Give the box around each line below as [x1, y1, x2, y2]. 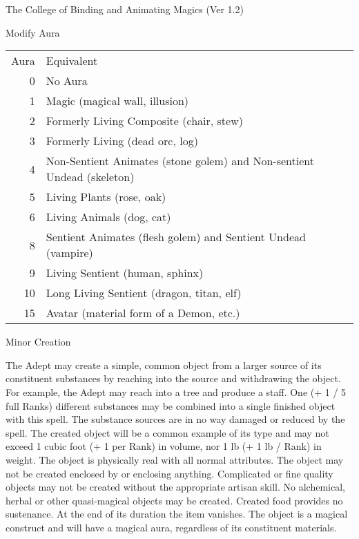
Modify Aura [6, 25, 60, 39]
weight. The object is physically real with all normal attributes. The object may [6, 452, 344, 466]
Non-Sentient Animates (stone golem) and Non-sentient [46, 153, 314, 169]
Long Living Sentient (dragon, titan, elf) [46, 285, 242, 301]
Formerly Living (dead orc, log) [46, 133, 198, 149]
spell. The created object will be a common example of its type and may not [6, 425, 329, 439]
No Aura [46, 73, 88, 89]
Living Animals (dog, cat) [46, 209, 171, 225]
